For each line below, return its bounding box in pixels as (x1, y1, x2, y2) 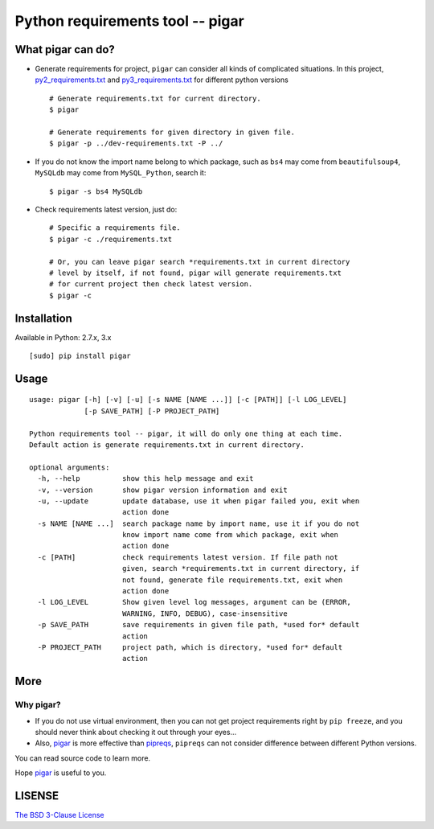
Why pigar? (14, 700, 61, 711)
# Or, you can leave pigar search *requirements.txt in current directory (49, 257, 350, 266)
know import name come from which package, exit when (121, 531, 339, 540)
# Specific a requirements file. (49, 224, 181, 232)
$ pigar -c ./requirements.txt (49, 234, 173, 244)
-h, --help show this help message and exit (37, 474, 254, 483)
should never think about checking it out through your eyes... (35, 727, 237, 737)
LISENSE (14, 789, 59, 802)
